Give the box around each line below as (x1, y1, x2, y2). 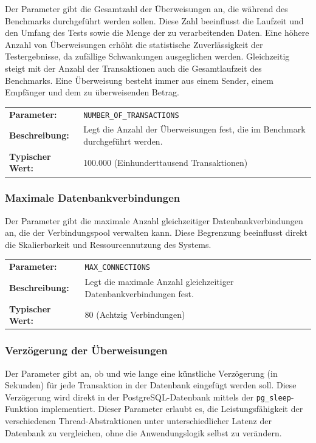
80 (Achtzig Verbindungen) (84, 308, 185, 321)
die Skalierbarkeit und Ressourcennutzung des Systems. (5, 238, 211, 250)
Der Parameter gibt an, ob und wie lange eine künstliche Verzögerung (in (5, 366, 278, 379)
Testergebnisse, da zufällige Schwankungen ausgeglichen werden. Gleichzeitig (5, 50, 290, 63)
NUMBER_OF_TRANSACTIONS (83, 111, 179, 120)
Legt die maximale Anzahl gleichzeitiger (84, 275, 234, 288)
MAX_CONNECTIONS (84, 263, 150, 272)
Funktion (5, 402, 39, 415)
